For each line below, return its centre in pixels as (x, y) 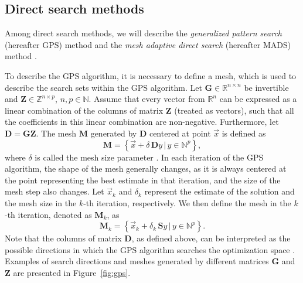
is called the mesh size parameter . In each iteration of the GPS (149, 157)
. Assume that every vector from (147, 99)
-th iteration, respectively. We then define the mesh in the (187, 202)
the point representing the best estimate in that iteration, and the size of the (143, 180)
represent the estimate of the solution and (219, 191)
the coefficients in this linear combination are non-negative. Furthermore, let (142, 122)
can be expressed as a (258, 99)
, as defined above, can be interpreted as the (211, 238)
